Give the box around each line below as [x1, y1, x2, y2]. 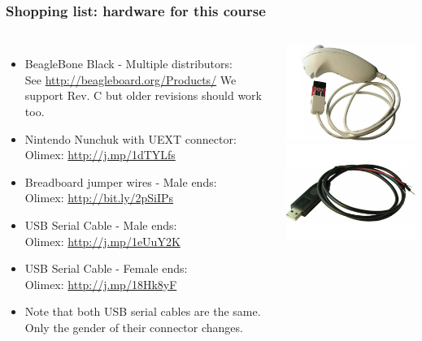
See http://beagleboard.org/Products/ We [24, 71, 237, 88]
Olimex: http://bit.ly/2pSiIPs [24, 189, 174, 206]
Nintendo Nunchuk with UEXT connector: [24, 130, 237, 147]
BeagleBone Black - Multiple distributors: [24, 55, 233, 72]
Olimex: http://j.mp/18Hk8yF [24, 275, 177, 292]
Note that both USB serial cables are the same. [24, 303, 261, 320]
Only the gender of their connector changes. [24, 318, 243, 335]
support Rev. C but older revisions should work [24, 87, 262, 104]
